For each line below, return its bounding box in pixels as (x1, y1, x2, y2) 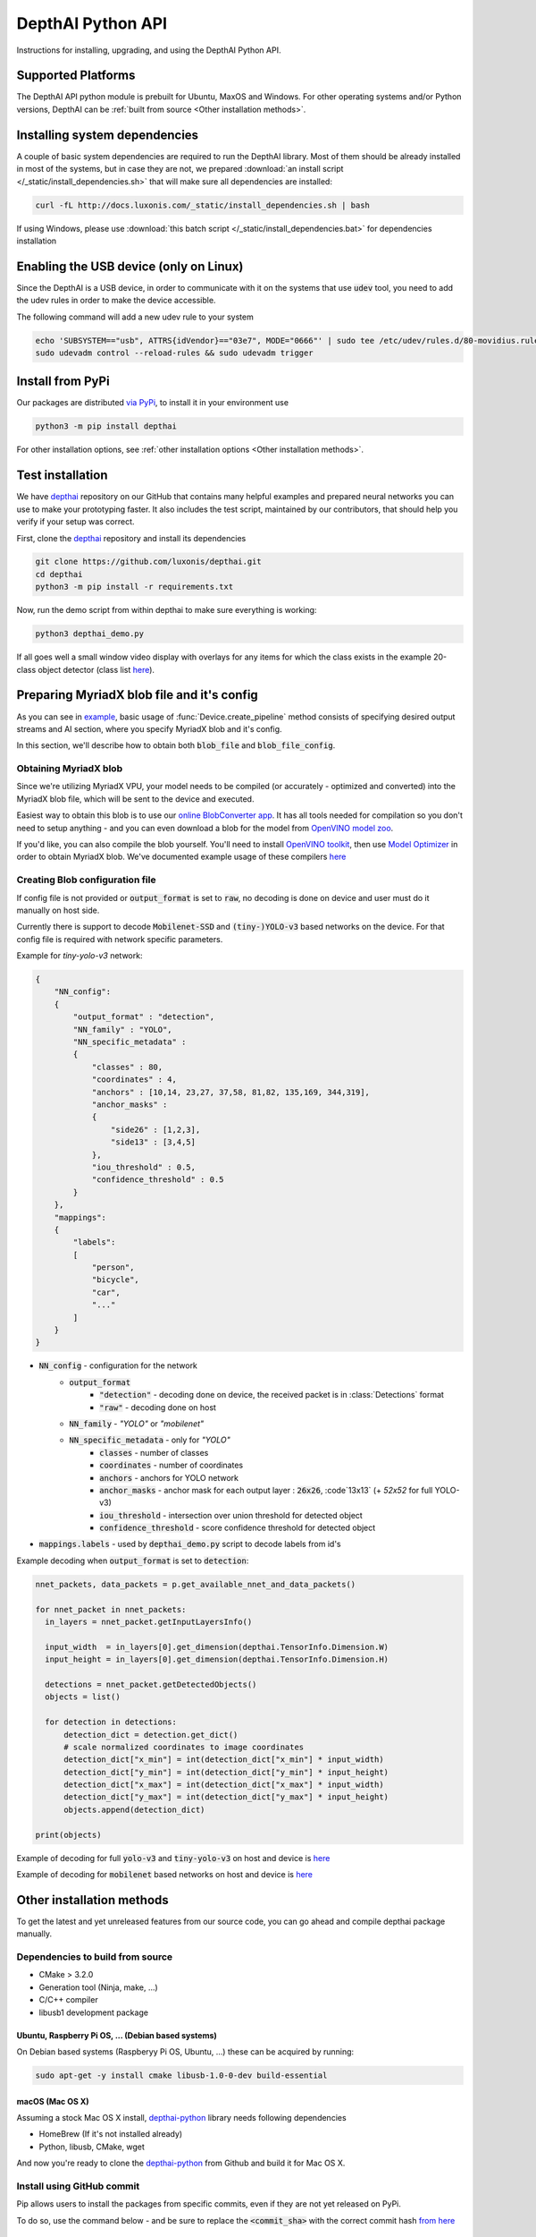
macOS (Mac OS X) (16, 2096, 89, 2106)
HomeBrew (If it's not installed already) (38, 2129, 183, 2139)
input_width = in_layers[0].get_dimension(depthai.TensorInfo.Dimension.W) (45, 1642, 389, 1652)
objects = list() (45, 1692, 121, 1702)
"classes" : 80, (91, 1061, 163, 1072)
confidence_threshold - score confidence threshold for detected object (99, 1522, 376, 1534)
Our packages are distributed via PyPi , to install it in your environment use (16, 397, 289, 408)
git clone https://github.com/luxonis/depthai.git (35, 557, 263, 567)
